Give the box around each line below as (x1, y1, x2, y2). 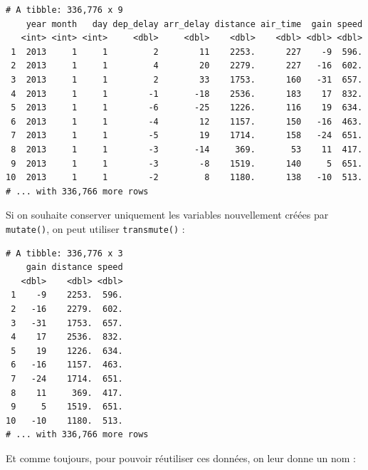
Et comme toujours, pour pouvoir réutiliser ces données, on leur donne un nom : (6, 450, 356, 465)
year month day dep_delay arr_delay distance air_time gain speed (26, 19, 363, 29)
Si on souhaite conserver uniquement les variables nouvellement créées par (6, 207, 329, 222)
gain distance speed (26, 262, 123, 273)
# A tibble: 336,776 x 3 (6, 248, 123, 258)
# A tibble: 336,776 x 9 (6, 5, 123, 15)
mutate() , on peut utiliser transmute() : (6, 221, 185, 236)
